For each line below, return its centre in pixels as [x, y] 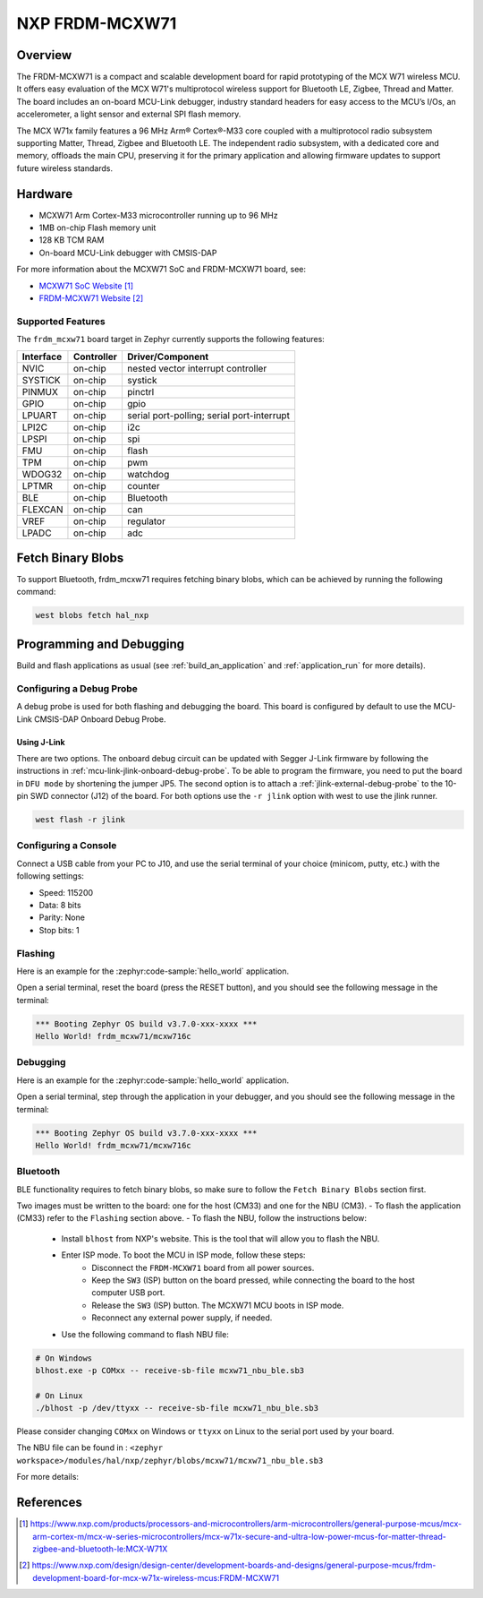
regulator [146, 521]
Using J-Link [41, 742]
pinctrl [140, 391]
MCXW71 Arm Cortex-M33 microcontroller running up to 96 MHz [158, 215]
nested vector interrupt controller [197, 368]
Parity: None [62, 917]
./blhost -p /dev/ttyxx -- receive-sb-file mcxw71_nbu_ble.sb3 [177, 1408]
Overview [44, 55]
